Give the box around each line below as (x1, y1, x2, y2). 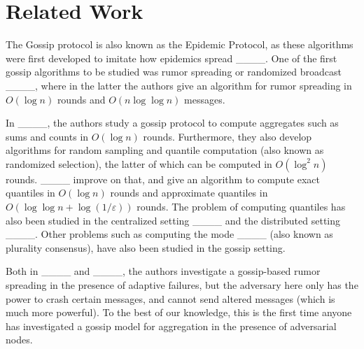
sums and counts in (6, 129, 89, 143)
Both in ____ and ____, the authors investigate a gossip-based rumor (6, 264, 321, 278)
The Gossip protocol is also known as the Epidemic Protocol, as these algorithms (6, 37, 353, 52)
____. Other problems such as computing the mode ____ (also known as (6, 227, 333, 241)
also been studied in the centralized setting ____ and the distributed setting (6, 213, 341, 227)
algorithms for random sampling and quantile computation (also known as (6, 143, 324, 157)
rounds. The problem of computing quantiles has (136, 199, 346, 214)
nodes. (6, 332, 33, 347)
